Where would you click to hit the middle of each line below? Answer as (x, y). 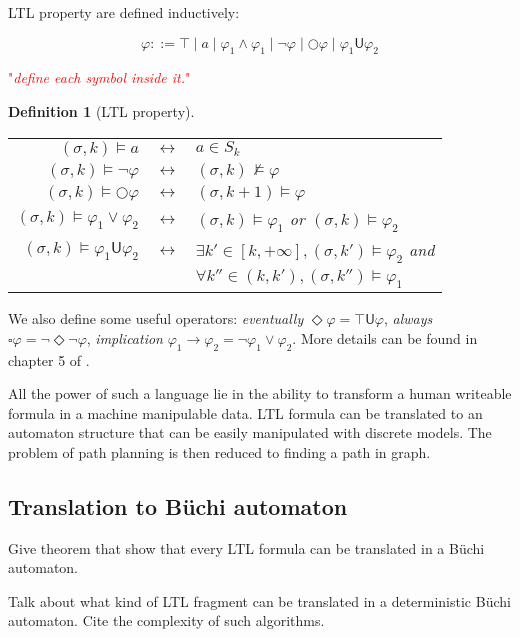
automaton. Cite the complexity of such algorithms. (166, 620)
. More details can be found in (385, 337)
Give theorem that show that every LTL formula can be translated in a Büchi (246, 547)
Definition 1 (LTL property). (101, 110)
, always (408, 318)
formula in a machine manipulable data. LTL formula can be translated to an (245, 412)
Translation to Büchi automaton (178, 505)
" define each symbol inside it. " (99, 77)
